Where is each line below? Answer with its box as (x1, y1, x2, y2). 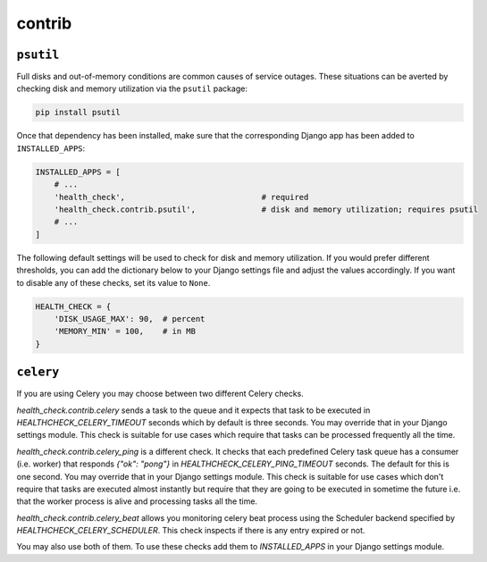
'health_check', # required (54, 192, 309, 202)
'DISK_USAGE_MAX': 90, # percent (54, 314, 206, 323)
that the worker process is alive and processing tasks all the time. (16, 496, 258, 507)
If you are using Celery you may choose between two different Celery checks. (16, 389, 304, 399)
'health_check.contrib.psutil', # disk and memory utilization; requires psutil (54, 204, 478, 214)
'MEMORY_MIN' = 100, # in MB (54, 326, 197, 337)
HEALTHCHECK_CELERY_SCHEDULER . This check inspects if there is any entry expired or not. (16, 525, 365, 536)
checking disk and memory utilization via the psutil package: (16, 83, 248, 94)
